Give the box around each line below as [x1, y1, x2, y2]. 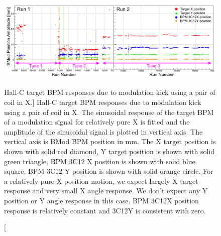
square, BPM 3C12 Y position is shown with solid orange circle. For [4, 166, 213, 176]
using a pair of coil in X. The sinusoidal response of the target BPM [4, 106, 214, 117]
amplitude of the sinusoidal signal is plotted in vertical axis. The [4, 126, 203, 137]
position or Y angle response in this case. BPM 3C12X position [4, 195, 199, 205]
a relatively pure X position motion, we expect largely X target [4, 175, 198, 186]
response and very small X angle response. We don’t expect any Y [4, 185, 208, 196]
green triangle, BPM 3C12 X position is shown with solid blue [4, 156, 195, 166]
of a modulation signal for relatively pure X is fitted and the [4, 116, 190, 127]
